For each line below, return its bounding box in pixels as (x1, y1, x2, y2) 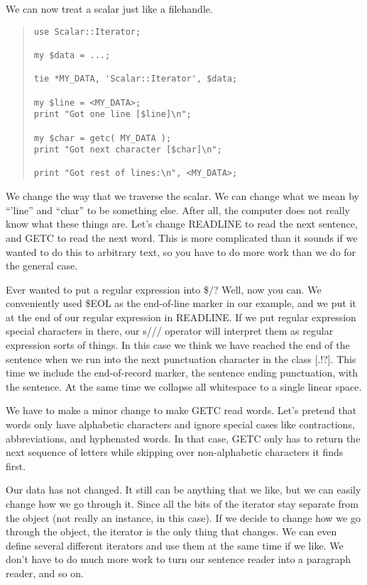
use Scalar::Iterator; (33, 26, 141, 37)
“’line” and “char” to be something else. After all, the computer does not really (6, 202, 350, 217)
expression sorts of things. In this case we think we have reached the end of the (6, 338, 350, 352)
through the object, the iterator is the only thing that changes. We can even (6, 524, 337, 539)
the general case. (6, 258, 78, 273)
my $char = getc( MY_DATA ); (33, 133, 172, 143)
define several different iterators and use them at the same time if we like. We (6, 537, 344, 552)
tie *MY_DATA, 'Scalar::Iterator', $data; (33, 74, 238, 84)
